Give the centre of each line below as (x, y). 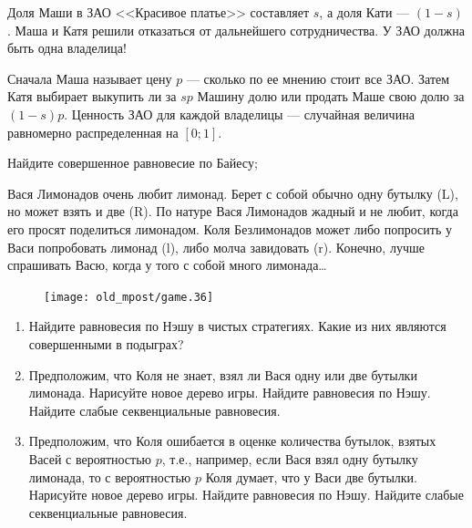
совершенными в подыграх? (106, 343)
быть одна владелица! (67, 48)
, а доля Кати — (364, 12)
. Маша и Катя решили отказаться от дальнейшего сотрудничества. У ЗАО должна (236, 30)
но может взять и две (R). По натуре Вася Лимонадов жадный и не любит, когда (233, 211)
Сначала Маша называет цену (90, 78)
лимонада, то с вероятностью (110, 476)
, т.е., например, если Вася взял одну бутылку (290, 458)
